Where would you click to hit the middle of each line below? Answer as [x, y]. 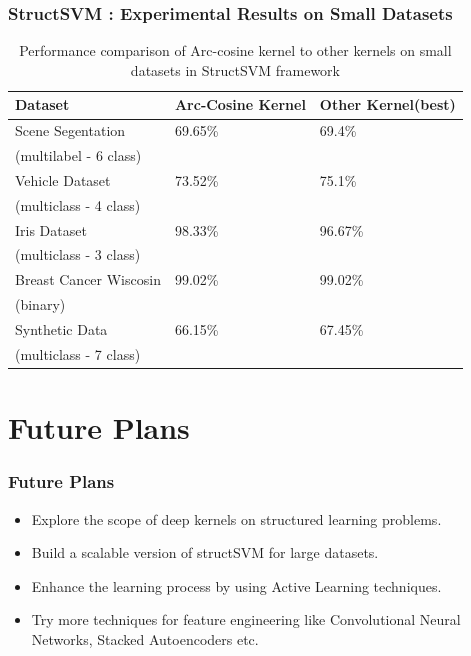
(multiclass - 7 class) [78, 353]
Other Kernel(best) [387, 104]
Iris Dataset [51, 229]
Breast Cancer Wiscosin [88, 279]
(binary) [40, 304]
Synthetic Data [61, 329]
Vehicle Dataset [63, 179]
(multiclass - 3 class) [78, 254]
